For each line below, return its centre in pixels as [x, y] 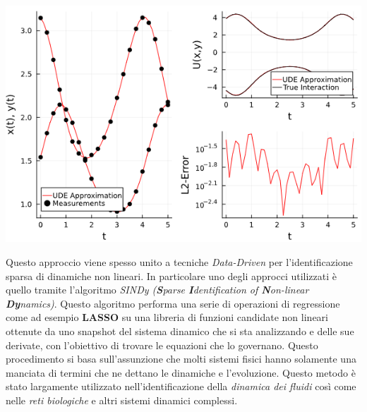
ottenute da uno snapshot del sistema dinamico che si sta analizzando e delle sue [180, 331]
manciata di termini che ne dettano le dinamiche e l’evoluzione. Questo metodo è [181, 372]
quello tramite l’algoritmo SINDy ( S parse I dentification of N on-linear [157, 290]
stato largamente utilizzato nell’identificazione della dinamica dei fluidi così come [181, 386]
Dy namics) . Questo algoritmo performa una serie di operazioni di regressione [173, 303]
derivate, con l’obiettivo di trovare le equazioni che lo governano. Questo [162, 345]
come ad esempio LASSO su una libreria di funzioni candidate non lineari [167, 317]
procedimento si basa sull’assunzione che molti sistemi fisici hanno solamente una [181, 359]
